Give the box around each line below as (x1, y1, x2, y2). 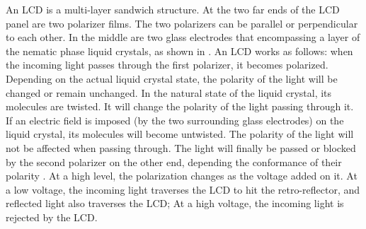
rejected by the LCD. (6, 209, 98, 224)
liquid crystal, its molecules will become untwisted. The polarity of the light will (6, 127, 354, 141)
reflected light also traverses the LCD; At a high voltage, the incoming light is (6, 196, 344, 211)
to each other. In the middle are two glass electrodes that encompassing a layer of (6, 30, 360, 45)
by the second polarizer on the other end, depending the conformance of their (6, 154, 342, 169)
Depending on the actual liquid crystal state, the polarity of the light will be (6, 71, 338, 86)
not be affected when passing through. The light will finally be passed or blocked (6, 140, 356, 155)
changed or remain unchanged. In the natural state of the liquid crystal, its (6, 85, 332, 100)
